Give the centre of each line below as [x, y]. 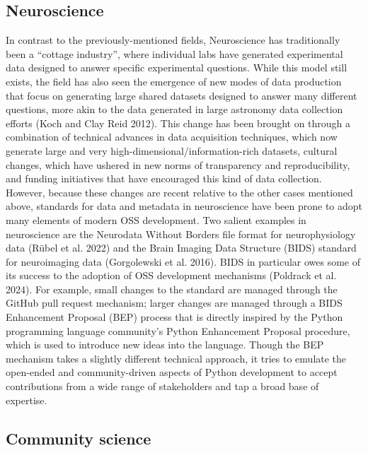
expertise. [27, 400]
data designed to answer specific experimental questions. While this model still [177, 67]
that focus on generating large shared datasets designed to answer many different [182, 95]
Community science [79, 438]
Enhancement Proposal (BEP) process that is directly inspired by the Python [174, 317]
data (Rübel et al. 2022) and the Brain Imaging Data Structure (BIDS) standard [181, 248]
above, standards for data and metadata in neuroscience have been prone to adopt [184, 206]
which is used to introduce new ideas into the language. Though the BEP [165, 345]
